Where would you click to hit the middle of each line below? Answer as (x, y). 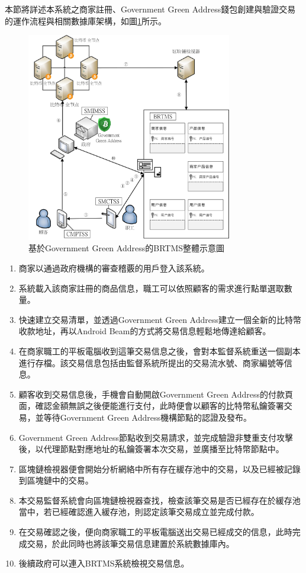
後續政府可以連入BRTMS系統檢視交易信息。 (104, 563)
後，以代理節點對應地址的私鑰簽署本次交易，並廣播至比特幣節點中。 (151, 449)
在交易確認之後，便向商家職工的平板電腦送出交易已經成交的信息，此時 (155, 532)
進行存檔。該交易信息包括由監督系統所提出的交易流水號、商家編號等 (151, 362)
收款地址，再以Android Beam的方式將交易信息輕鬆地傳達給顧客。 (145, 331)
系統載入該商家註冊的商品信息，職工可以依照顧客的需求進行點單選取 (151, 288)
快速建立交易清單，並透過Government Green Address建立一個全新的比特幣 (160, 319)
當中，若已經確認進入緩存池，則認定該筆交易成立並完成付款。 (139, 512)
